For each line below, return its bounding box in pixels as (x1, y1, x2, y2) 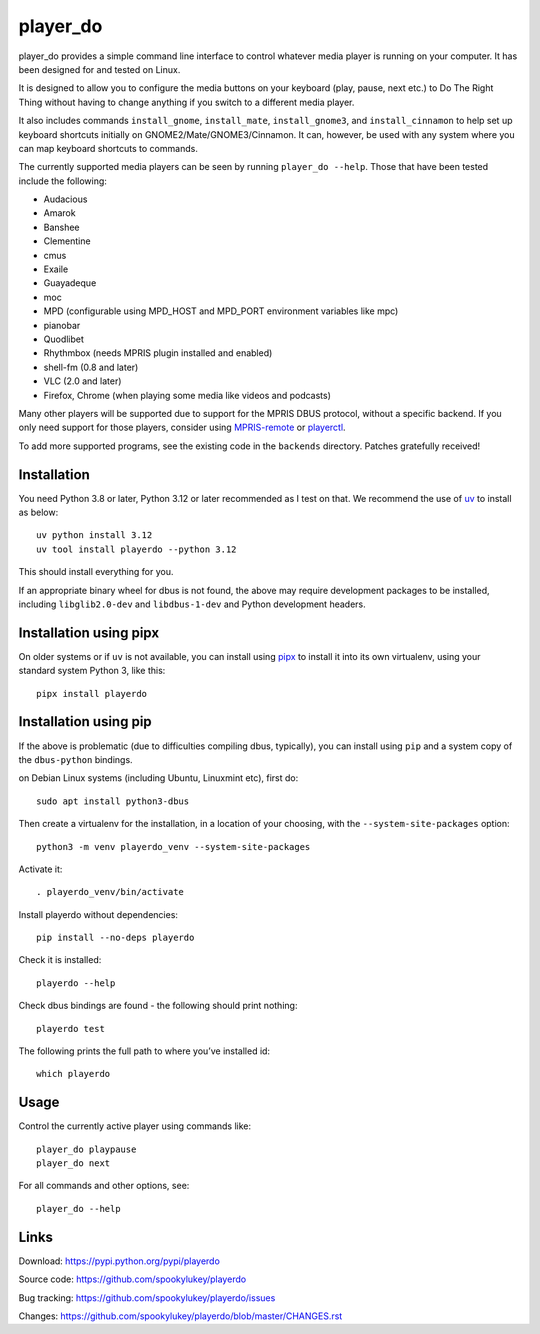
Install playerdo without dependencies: (18, 908, 179, 920)
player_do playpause (36, 1143, 137, 1155)
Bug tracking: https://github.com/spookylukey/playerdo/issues (18, 1291, 276, 1304)
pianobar (43, 319, 81, 331)
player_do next (36, 1158, 111, 1169)
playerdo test (36, 1023, 105, 1034)
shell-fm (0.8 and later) (43, 361, 139, 373)
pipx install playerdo (36, 688, 148, 699)
